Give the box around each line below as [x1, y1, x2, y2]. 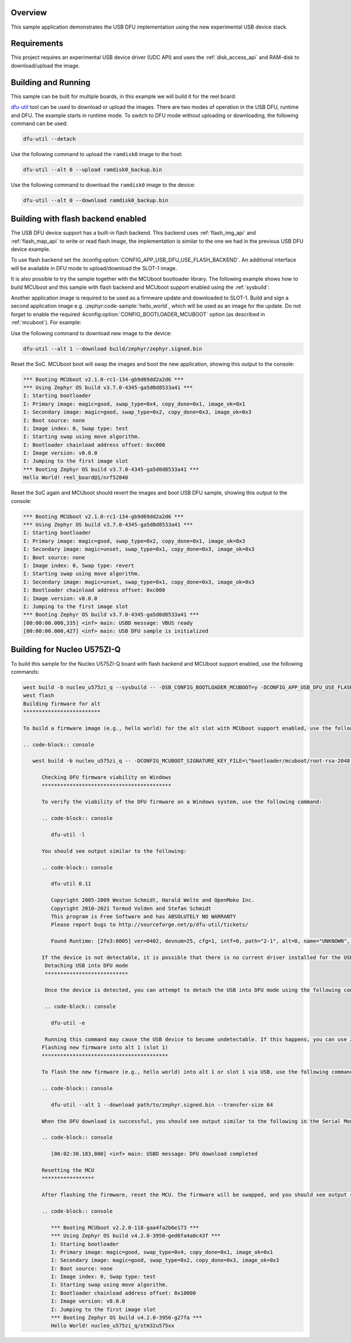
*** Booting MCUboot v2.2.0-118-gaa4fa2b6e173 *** [50, 1224, 199, 1231]
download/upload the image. [11, 62, 80, 69]
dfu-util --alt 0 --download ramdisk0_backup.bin [23, 197, 168, 204]
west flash [23, 692, 54, 699]
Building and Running [11, 77, 91, 87]
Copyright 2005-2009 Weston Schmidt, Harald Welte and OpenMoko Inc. [50, 897, 254, 904]
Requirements [11, 39, 64, 49]
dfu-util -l [50, 831, 85, 838]
